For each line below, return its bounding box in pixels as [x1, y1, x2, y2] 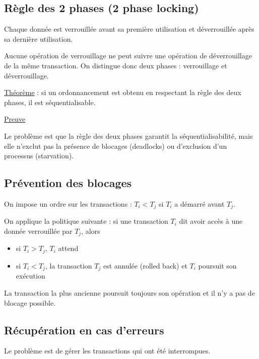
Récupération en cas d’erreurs [4, 322, 164, 337]
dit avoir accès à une [179, 216, 243, 226]
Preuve [4, 114, 26, 124]
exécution [16, 271, 45, 281]
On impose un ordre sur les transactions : [4, 198, 132, 209]
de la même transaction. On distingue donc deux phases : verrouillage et [4, 60, 227, 70]
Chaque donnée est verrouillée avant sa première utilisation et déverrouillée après [4, 24, 254, 34]
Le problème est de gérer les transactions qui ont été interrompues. [4, 345, 211, 356]
